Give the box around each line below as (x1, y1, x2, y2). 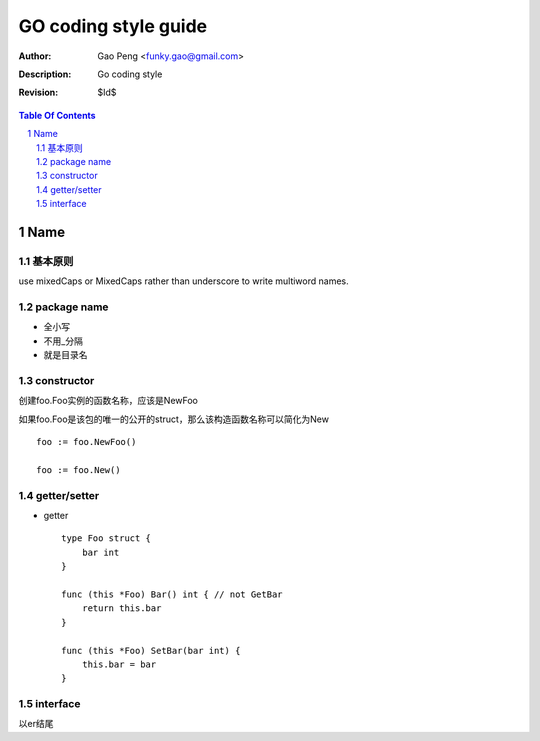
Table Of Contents (18, 109, 96, 121)
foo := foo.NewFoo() (36, 436, 137, 448)
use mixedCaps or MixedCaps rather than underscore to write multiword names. (18, 275, 349, 287)
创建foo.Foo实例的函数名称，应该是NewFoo (18, 395, 199, 407)
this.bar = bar (81, 658, 157, 670)
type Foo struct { (61, 533, 152, 544)
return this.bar (81, 603, 162, 614)
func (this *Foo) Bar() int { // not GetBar (61, 588, 284, 600)
